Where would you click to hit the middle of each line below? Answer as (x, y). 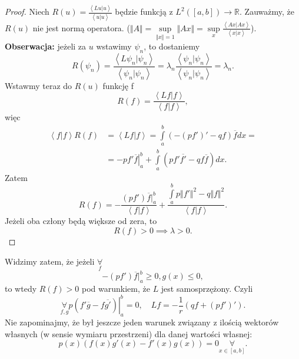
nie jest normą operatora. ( (81, 27)
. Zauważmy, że (267, 11)
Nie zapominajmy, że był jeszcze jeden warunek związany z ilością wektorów (142, 322)
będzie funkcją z (144, 11)
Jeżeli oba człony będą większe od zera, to (81, 221)
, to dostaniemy (172, 46)
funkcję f (118, 85)
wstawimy (114, 46)
